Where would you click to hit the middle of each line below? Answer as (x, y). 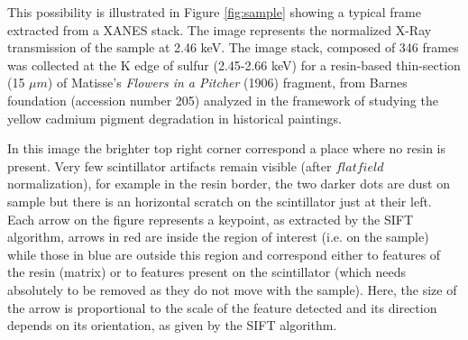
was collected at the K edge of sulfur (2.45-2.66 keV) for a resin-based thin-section (234, 64)
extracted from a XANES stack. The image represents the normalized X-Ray (220, 29)
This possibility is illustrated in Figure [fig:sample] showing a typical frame (215, 12)
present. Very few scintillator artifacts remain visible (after (170, 165)
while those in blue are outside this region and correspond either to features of (224, 254)
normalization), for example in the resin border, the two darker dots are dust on (229, 184)
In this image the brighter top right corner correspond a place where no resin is (226, 148)
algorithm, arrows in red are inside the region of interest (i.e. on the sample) (218, 237)
